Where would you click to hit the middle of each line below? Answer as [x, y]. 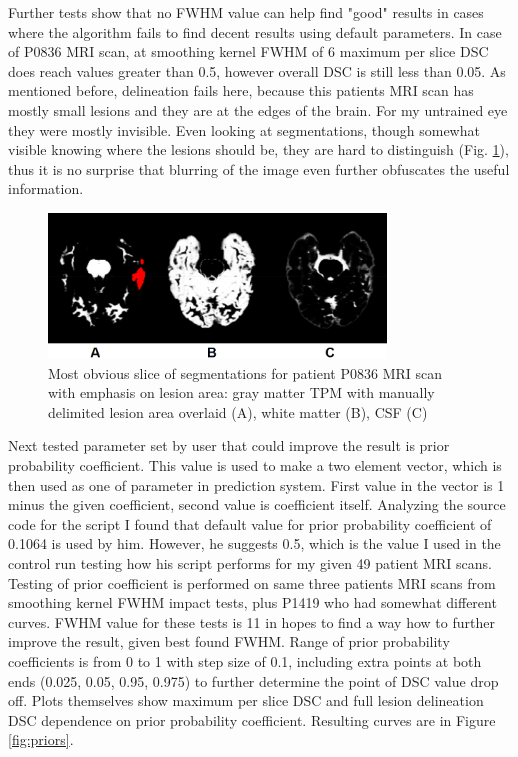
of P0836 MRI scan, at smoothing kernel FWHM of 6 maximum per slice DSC [248, 51]
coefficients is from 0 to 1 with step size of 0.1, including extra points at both [245, 661]
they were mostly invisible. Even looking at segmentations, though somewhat [244, 129]
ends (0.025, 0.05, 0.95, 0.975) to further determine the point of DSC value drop [253, 680]
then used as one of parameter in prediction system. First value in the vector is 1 [256, 484]
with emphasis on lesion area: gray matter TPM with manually [241, 392]
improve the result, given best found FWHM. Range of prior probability [229, 641]
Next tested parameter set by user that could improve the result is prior [229, 445]
